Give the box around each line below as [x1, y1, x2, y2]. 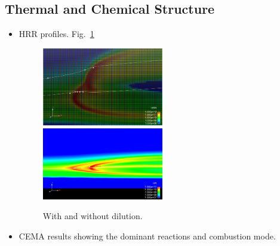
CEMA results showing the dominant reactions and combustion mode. [19, 229, 276, 242]
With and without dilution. [42, 210, 143, 222]
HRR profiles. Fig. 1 [19, 27, 94, 40]
